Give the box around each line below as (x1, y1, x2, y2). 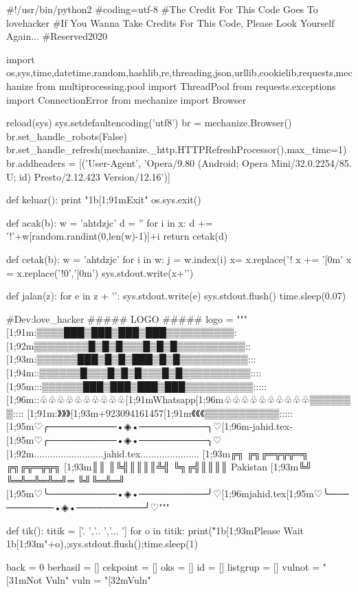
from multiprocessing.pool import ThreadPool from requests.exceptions (36, 78, 336, 93)
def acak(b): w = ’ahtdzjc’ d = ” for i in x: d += (6, 215, 213, 229)
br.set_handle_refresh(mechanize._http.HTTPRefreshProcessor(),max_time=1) (6, 142, 347, 157)
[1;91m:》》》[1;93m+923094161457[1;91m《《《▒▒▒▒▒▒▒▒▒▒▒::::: (27, 405, 293, 420)
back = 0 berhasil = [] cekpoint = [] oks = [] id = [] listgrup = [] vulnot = (6, 559, 320, 573)
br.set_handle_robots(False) (6, 128, 127, 143)
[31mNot (6, 573, 43, 587)
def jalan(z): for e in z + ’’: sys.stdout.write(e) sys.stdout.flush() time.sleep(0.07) (6, 288, 346, 303)
